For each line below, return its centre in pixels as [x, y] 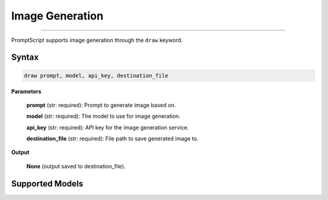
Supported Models [47, 183]
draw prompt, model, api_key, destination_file [96, 75]
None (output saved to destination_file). [76, 166]
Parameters [26, 91]
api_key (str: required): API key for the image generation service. [108, 127]
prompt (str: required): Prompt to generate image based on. [101, 105]
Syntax [25, 57]
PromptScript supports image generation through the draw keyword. [97, 40]
